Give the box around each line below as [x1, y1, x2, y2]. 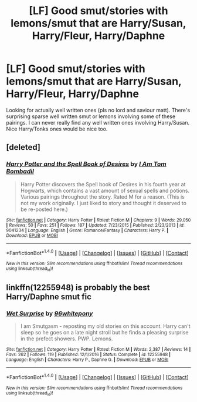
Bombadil [6, 168, 34, 176]
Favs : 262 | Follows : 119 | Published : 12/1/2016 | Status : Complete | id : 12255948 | [6, 351, 171, 358]
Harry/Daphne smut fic [6, 292, 92, 301]
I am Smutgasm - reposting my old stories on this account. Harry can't [20, 323, 191, 330]
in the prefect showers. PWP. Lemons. [20, 335, 113, 342]
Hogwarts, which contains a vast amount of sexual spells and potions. [20, 187, 190, 194]
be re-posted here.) [20, 206, 69, 213]
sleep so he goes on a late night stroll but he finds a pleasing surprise [20, 329, 189, 336]
